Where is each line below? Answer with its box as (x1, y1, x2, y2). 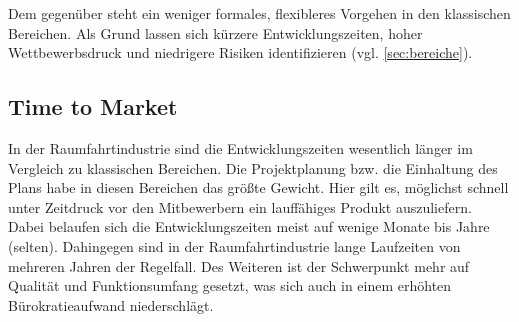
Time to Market (8, 91, 178, 122)
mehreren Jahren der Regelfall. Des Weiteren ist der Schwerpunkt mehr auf (8, 255, 470, 276)
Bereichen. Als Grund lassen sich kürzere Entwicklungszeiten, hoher (8, 22, 423, 43)
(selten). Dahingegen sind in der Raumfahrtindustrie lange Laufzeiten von (8, 235, 461, 256)
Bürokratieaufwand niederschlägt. (8, 294, 214, 315)
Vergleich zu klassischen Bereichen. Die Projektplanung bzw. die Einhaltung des (8, 157, 498, 178)
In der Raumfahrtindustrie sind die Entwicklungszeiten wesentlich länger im (8, 137, 473, 158)
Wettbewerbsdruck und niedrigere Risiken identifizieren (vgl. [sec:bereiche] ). (8, 42, 473, 63)
